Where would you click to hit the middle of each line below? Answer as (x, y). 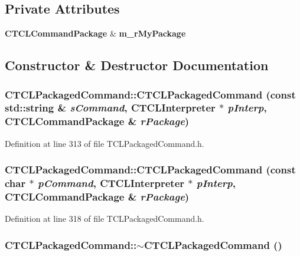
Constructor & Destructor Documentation (137, 65)
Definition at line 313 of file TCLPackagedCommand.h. (105, 143)
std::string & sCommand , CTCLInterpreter (110, 108)
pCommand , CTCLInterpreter (111, 183)
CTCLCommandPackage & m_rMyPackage (95, 33)
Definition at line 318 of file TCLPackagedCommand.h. (105, 219)
